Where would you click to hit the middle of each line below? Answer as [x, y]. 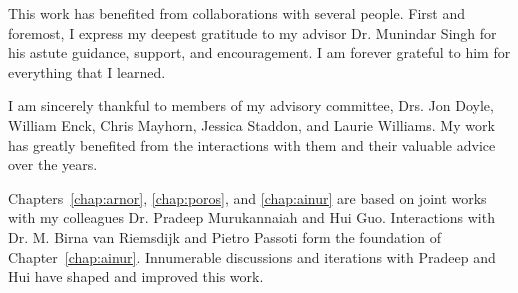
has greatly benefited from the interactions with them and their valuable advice [252, 144]
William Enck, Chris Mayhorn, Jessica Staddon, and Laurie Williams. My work [251, 124]
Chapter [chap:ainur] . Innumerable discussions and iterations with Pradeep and [252, 256]
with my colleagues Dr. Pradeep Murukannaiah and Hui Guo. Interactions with [251, 217]
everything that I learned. [87, 71]
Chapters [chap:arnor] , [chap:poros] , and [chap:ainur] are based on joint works [247, 197]
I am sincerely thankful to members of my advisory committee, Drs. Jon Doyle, [251, 105]
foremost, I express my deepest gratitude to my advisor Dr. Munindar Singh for [252, 32]
